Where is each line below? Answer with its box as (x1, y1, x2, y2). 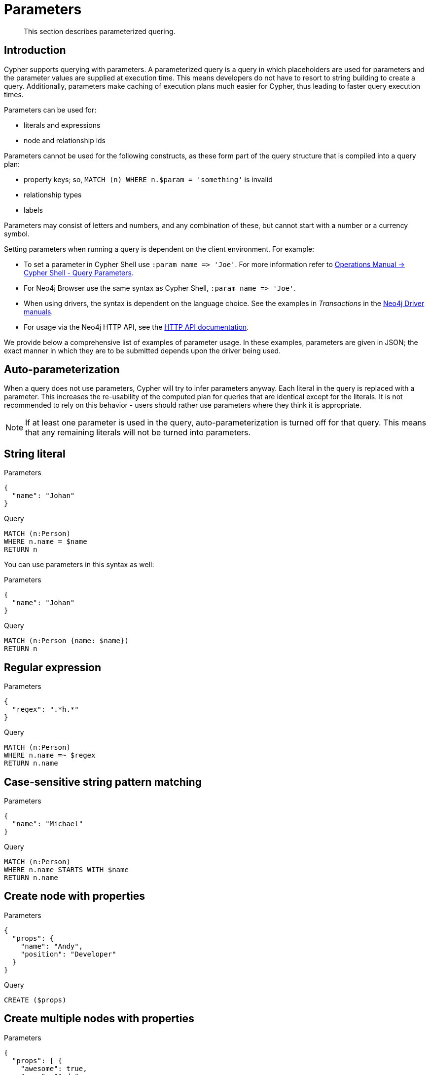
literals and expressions (24, 120, 101, 129)
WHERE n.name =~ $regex (4, 751, 96, 760)
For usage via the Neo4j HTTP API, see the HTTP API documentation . (24, 322, 249, 331)
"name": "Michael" (12, 819, 83, 828)
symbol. (4, 229, 30, 238)
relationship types (24, 190, 82, 199)
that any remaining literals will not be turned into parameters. (25, 427, 251, 438)
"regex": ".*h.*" (12, 705, 79, 714)
